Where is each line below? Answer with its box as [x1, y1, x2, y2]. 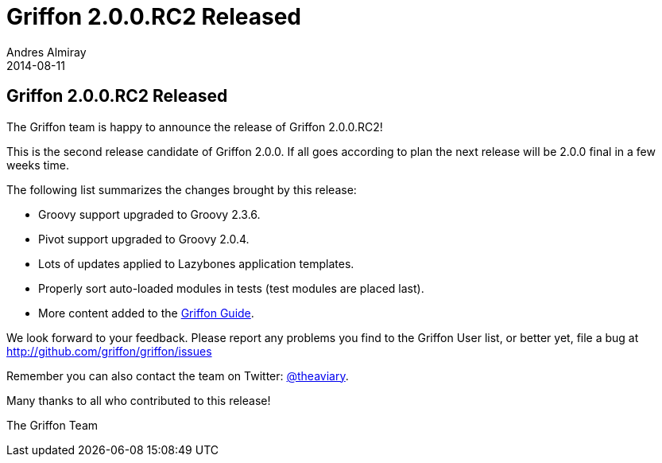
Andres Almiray [6, 45, 87, 59]
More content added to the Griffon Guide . [38, 305, 254, 320]
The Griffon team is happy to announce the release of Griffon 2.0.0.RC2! [6, 119, 383, 134]
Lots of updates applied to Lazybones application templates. [38, 256, 354, 270]
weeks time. [6, 158, 69, 172]
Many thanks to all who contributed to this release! [6, 393, 271, 407]
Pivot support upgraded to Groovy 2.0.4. [38, 231, 250, 246]
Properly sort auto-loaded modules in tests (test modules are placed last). [38, 281, 424, 295]
